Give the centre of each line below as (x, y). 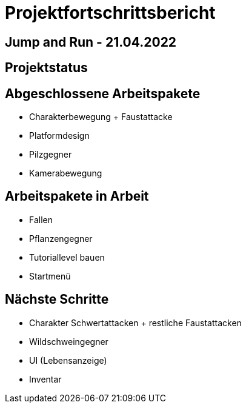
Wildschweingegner (69, 341)
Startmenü (50, 276)
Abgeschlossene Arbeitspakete (103, 93)
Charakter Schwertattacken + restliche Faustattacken (135, 323)
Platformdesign (59, 136)
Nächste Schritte (57, 299)
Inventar (45, 379)
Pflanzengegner (61, 238)
